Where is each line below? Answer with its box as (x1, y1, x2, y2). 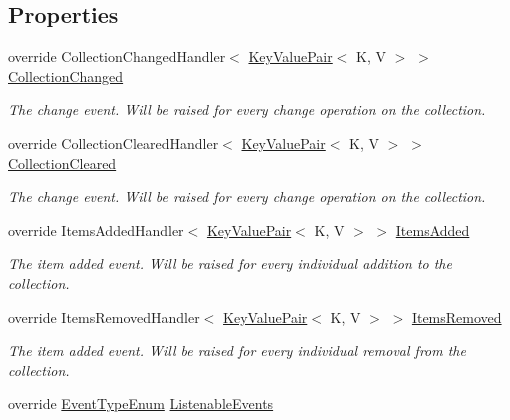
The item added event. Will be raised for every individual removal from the (8, 340, 466, 361)
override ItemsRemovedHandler (8, 306, 200, 327)
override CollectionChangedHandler (8, 46, 226, 67)
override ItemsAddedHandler (8, 219, 184, 240)
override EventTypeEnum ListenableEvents (8, 393, 274, 414)
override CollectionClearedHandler (8, 132, 219, 153)
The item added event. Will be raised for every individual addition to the (8, 253, 452, 274)
